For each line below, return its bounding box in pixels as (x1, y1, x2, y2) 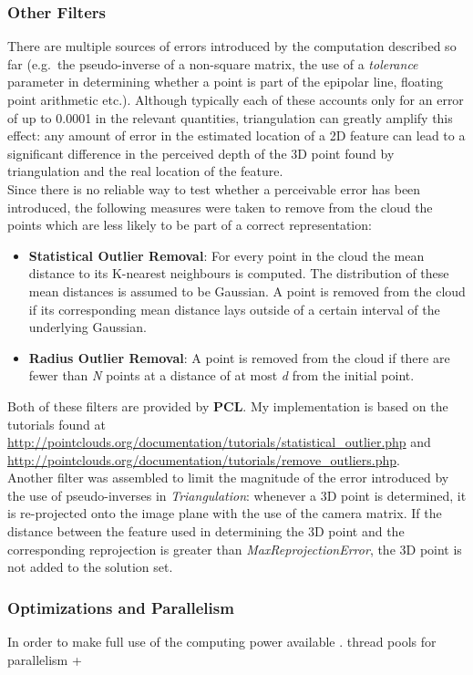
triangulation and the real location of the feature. (7, 161, 283, 181)
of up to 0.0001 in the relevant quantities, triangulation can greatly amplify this (7, 108, 453, 127)
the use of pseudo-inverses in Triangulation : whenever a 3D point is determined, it (7, 485, 467, 504)
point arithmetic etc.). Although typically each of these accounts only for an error (7, 90, 464, 109)
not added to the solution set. (7, 557, 173, 576)
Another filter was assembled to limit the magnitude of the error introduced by (7, 468, 449, 487)
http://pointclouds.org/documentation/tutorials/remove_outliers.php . (7, 450, 400, 469)
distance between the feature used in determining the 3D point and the (7, 522, 405, 541)
